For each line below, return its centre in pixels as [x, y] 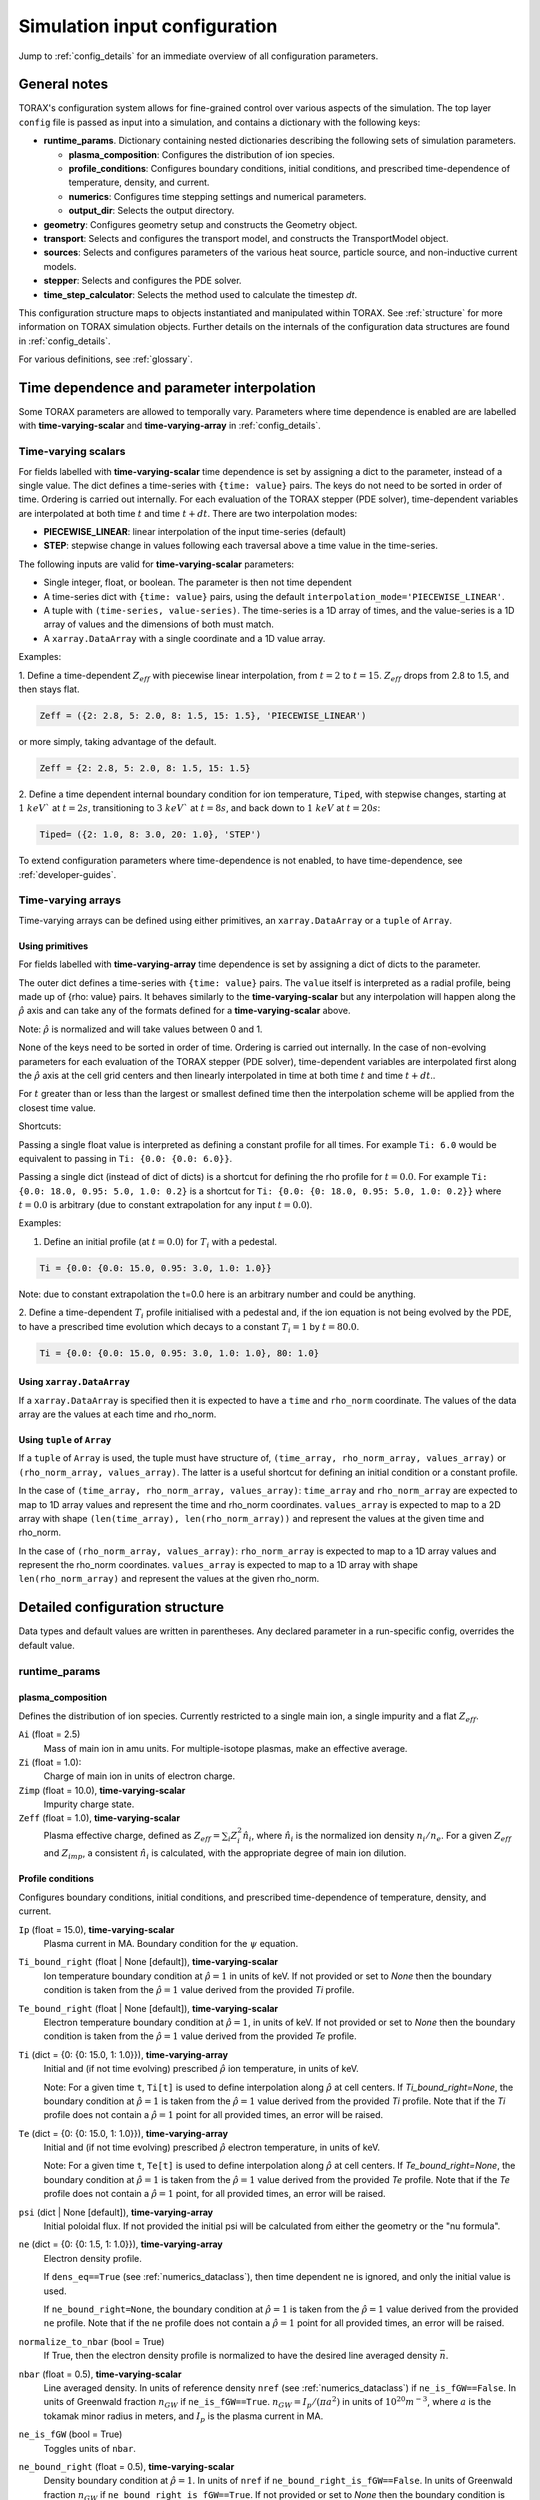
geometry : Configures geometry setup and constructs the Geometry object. [200, 224]
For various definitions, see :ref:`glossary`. [106, 359]
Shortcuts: [40, 1126]
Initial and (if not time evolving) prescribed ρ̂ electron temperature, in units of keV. [211, 2147]
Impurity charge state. [89, 1804]
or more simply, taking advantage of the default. [117, 741]
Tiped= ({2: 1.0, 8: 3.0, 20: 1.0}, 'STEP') [150, 834]
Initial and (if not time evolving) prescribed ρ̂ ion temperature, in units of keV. [201, 2069]
